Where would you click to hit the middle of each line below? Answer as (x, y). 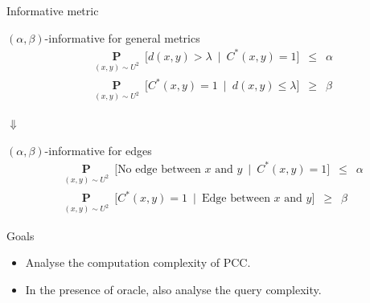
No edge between (159, 169)
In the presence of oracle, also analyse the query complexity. (173, 290)
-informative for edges (98, 150)
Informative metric (53, 10)
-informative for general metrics (122, 37)
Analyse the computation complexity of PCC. (138, 262)
